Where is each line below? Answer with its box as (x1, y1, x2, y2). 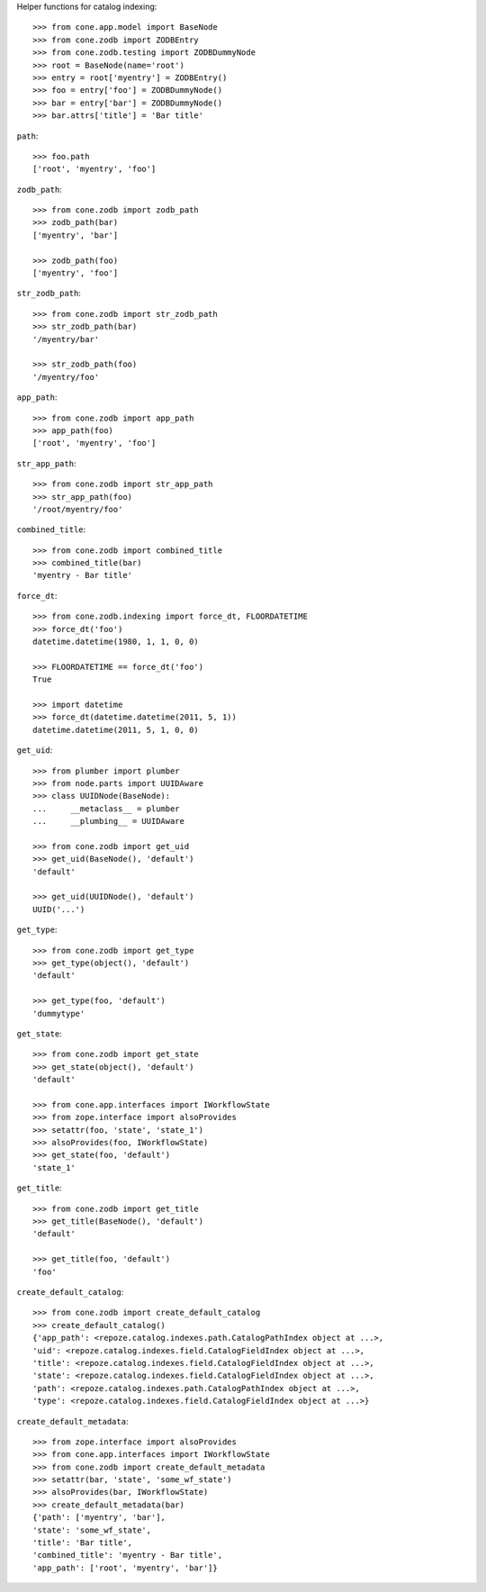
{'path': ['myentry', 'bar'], (32, 1513, 166, 1523)
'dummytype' (32, 1009, 85, 1018)
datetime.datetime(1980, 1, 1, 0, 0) (32, 637, 200, 647)
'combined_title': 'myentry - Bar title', (32, 1550, 223, 1560)
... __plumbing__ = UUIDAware (32, 816, 184, 827)
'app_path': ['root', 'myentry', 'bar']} (32, 1562, 218, 1573)
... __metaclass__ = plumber (32, 803, 180, 814)
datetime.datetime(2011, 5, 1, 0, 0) (32, 725, 200, 735)
